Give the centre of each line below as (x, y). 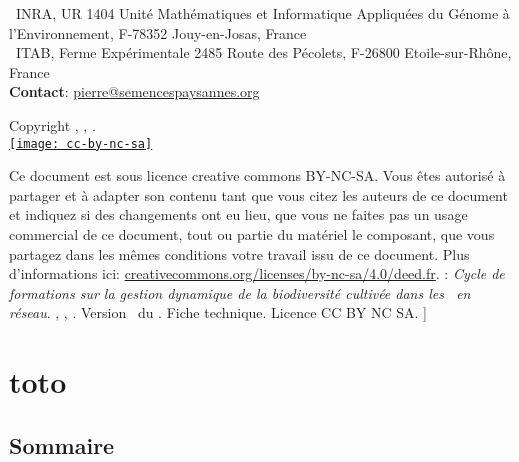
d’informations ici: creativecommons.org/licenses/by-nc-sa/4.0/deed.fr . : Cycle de (257, 273)
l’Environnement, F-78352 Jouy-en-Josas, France (158, 32)
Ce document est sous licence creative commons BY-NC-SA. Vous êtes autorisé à (257, 175)
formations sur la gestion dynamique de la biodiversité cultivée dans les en (240, 292)
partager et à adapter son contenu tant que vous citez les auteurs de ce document (258, 194)
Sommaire (62, 444)
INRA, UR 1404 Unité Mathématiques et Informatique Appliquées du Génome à (262, 13)
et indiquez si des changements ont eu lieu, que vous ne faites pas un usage (238, 214)
